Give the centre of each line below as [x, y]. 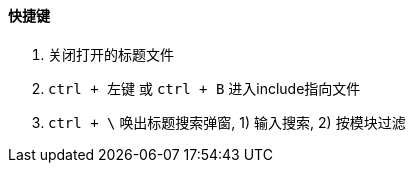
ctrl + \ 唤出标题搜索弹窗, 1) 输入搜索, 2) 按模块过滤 [227, 122]
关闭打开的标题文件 [111, 54]
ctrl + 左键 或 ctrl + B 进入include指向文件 [204, 88]
